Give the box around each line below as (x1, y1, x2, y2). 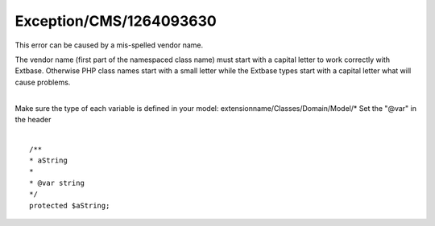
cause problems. (14, 77, 71, 87)
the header (14, 114, 52, 124)
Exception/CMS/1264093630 (14, 12, 217, 30)
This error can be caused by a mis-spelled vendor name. (14, 40, 204, 50)
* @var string (29, 178, 85, 187)
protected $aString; (29, 201, 110, 210)
